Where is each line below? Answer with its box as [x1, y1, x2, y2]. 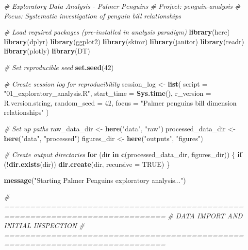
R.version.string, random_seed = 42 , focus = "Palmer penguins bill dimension [4, 97, 237, 107]
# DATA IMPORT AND [167, 211, 243, 221]
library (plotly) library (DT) [4, 46, 90, 56]
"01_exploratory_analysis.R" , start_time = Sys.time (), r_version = [4, 88, 211, 98]
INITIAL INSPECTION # [4, 220, 85, 230]
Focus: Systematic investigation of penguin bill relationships [4, 10, 182, 20]
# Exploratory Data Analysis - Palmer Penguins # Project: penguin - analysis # [4, 1, 241, 11]
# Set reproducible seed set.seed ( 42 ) [4, 62, 114, 72]
